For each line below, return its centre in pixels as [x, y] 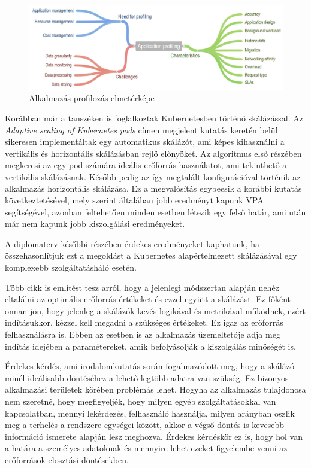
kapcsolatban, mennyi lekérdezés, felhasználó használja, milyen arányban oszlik [150, 413]
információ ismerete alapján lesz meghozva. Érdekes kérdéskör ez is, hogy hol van [154, 436]
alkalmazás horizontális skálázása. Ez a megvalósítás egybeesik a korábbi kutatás [153, 188]
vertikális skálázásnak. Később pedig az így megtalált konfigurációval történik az [153, 176]
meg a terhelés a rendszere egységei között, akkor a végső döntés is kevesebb [145, 425]
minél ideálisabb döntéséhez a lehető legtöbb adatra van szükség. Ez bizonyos [147, 377]
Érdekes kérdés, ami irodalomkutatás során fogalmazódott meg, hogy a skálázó [150, 366]
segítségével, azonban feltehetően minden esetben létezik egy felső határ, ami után [155, 212]
